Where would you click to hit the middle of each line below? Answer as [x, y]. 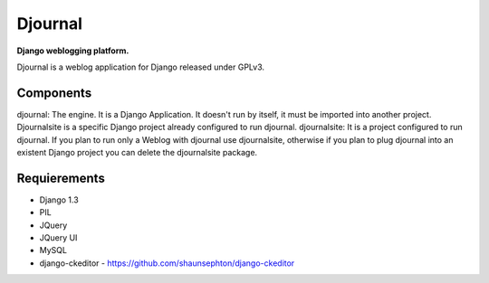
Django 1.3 [59, 200]
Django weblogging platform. [73, 51]
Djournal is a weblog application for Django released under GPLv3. [141, 67]
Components [54, 93]
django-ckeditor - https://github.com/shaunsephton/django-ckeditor [167, 263]
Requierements [61, 178]
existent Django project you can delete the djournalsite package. [137, 153]
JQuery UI [58, 238]
